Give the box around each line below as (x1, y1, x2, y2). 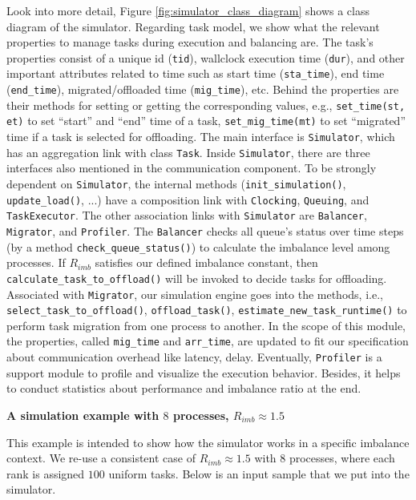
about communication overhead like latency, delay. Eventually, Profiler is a (6, 349, 382, 365)
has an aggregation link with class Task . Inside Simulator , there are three (6, 143, 370, 160)
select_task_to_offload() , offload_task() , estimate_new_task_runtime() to (6, 301, 407, 318)
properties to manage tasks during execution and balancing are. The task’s (6, 34, 374, 50)
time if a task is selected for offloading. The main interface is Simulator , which (6, 128, 395, 145)
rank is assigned (6, 465, 85, 482)
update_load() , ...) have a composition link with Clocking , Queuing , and (6, 191, 370, 208)
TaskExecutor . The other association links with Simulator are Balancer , (6, 207, 367, 224)
